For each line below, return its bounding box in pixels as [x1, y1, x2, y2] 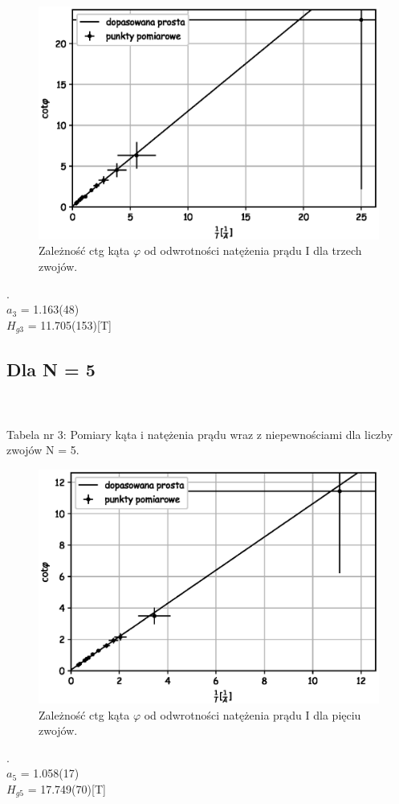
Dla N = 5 [6, 356, 96, 381]
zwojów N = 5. [6, 441, 79, 458]
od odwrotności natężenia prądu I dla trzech [144, 242, 362, 259]
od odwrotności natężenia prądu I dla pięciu [144, 706, 361, 723]
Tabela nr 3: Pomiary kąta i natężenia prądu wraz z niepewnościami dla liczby [6, 425, 393, 442]
